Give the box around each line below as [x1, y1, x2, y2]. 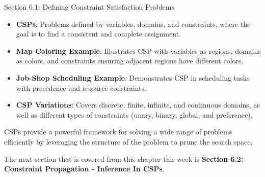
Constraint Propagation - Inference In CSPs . [4, 163, 165, 174]
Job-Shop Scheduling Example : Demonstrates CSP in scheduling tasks [16, 72, 250, 83]
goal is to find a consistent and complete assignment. [16, 28, 181, 39]
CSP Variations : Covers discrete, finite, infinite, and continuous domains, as [16, 99, 260, 110]
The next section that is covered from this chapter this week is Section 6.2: [4, 153, 244, 164]
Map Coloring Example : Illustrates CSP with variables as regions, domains [16, 45, 261, 56]
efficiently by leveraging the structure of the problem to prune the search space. [4, 136, 253, 147]
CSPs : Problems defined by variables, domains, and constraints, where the [16, 18, 251, 29]
